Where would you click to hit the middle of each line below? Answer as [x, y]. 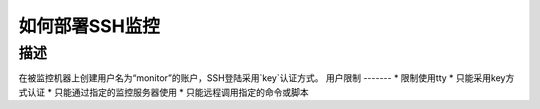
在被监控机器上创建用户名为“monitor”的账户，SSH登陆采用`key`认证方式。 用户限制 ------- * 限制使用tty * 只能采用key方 [266, 78]
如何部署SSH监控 [89, 26]
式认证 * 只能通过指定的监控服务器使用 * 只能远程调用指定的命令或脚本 [163, 92]
